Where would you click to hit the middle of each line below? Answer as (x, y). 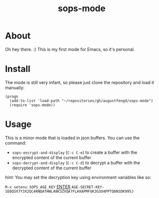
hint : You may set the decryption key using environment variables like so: (78, 177)
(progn (12, 96)
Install (18, 69)
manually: (15, 88)
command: (16, 143)
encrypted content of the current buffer (52, 157)
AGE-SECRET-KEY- (88, 187)
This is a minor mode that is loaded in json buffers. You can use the (72, 138)
